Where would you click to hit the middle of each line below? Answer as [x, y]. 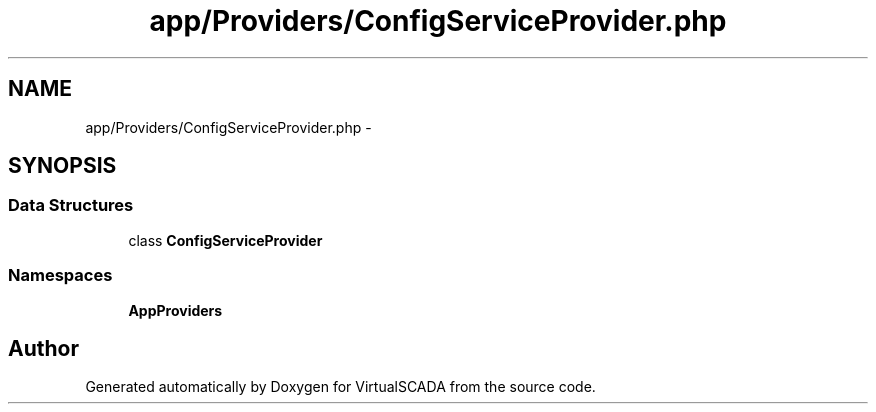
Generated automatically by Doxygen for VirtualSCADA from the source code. [340, 387]
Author [43, 348]
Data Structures [71, 205]
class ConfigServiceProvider [225, 240]
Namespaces [60, 275]
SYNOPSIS [62, 166]
